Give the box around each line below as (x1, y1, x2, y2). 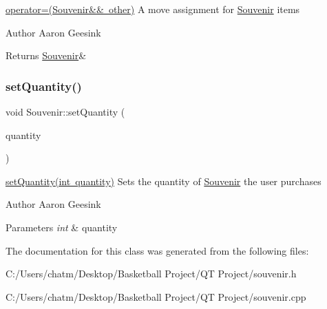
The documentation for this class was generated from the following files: (6, 243, 309, 257)
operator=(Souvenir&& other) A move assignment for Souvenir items (6, 2, 300, 16)
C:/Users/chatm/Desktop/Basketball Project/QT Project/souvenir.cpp (6, 289, 306, 303)
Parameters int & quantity (6, 220, 118, 234)
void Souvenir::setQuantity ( (6, 105, 125, 118)
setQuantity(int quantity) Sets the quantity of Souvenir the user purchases (6, 173, 321, 188)
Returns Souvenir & (6, 48, 87, 63)
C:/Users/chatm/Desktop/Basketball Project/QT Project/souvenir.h (6, 266, 297, 281)
